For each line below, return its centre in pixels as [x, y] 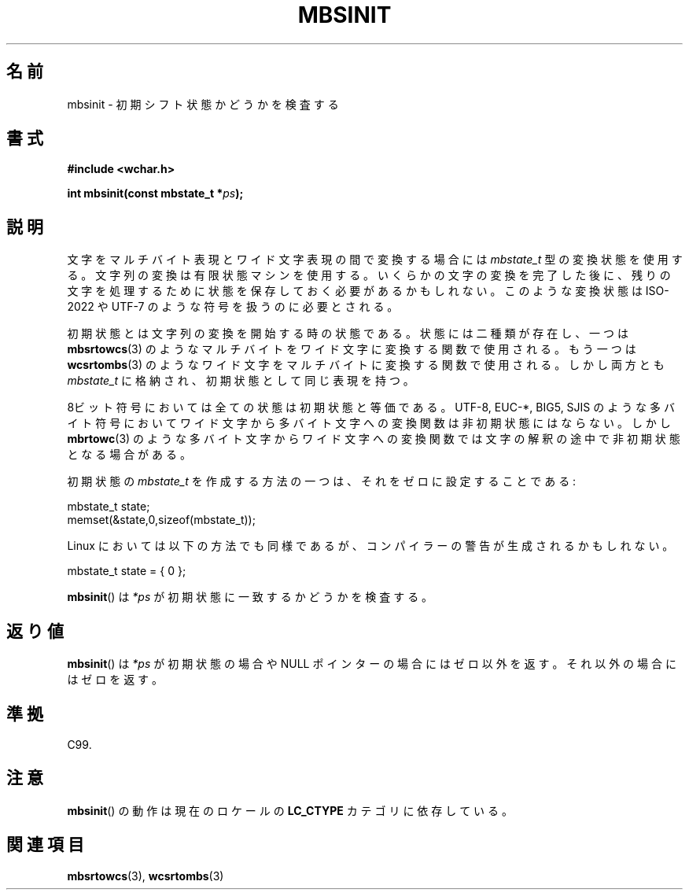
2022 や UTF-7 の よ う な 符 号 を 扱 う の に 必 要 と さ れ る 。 [233, 307]
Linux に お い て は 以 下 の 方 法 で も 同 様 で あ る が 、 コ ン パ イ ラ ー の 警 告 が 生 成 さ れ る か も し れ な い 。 [370, 546]
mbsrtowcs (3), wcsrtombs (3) [146, 876]
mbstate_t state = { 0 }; [127, 571]
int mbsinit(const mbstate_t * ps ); [155, 194]
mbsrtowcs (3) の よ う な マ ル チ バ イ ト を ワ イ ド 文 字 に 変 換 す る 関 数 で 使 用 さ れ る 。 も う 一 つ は [352, 349]
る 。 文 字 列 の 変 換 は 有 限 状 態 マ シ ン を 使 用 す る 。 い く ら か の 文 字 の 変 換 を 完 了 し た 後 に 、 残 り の [369, 275]
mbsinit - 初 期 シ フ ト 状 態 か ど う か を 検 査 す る [203, 104]
